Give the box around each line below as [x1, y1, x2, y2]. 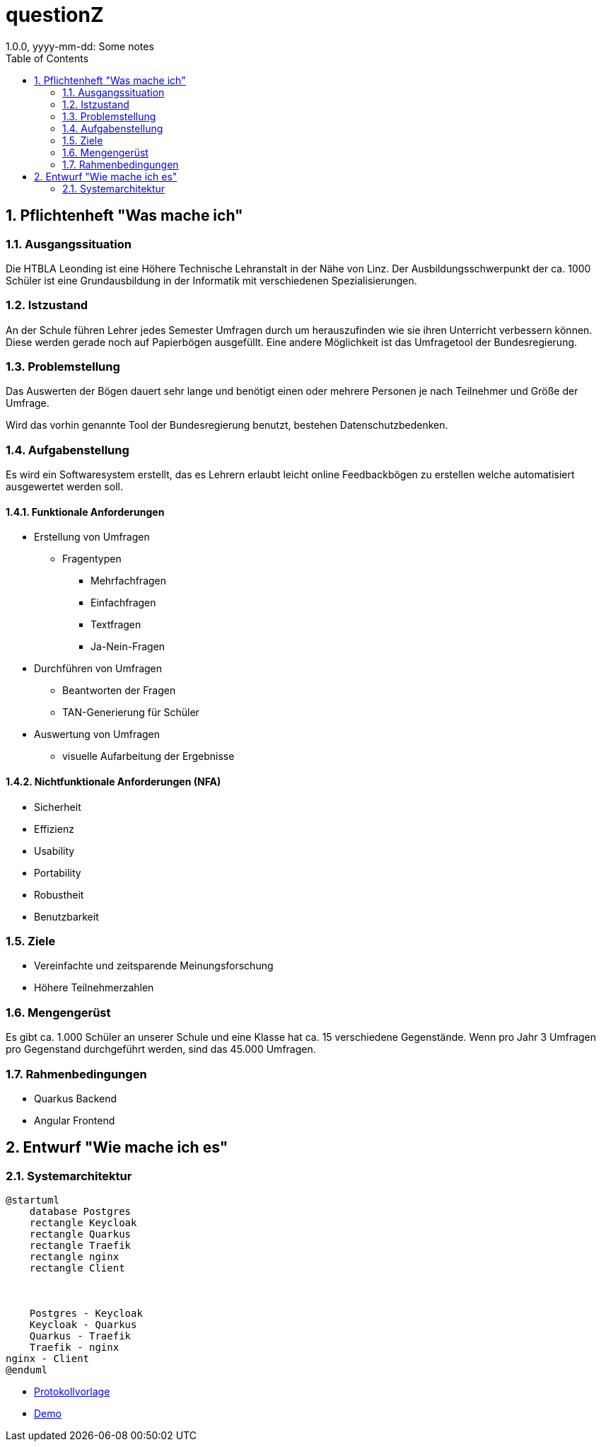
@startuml [6, 1194, 59, 1206]
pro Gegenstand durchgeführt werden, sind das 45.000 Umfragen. [6, 1043, 316, 1056]
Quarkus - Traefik [29, 1330, 132, 1342]
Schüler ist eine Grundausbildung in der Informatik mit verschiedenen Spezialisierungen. [6, 274, 417, 287]
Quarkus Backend [34, 1092, 117, 1105]
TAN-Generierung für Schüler [62, 706, 199, 719]
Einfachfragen [91, 596, 156, 609]
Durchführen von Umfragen [34, 662, 163, 675]
